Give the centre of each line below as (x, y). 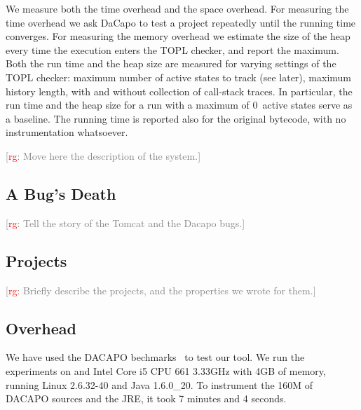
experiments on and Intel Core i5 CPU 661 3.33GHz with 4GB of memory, (166, 370)
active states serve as (307, 105)
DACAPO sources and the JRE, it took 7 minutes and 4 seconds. (146, 398)
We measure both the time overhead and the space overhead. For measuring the (177, 8)
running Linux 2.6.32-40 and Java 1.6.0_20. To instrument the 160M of (159, 384)
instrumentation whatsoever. (67, 132)
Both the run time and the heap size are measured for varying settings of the (171, 63)
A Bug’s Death (61, 193)
